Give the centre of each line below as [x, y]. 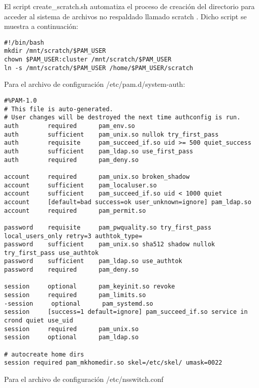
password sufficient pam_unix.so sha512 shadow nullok [110, 245]
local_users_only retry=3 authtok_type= [73, 236]
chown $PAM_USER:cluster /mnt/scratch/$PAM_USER [88, 60]
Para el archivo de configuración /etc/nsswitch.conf [84, 379]
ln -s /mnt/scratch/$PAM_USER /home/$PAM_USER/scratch [99, 68]
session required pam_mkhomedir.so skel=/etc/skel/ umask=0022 [113, 363]
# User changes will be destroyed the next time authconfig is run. [122, 118]
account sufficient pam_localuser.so [80, 185]
